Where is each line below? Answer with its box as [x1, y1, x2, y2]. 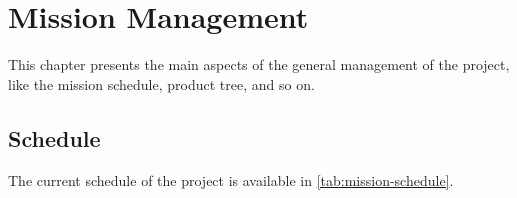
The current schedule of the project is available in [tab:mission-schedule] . [8, 169, 454, 190]
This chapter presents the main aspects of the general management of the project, [8, 54, 510, 75]
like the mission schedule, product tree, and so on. [8, 73, 315, 94]
